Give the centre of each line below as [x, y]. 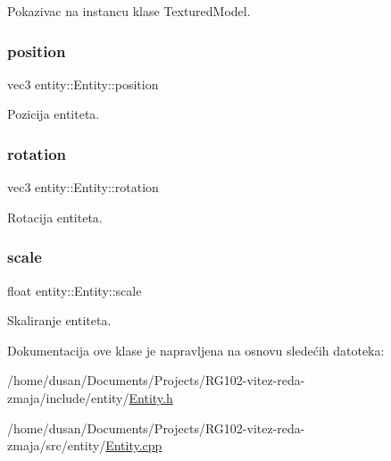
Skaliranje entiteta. [59, 320]
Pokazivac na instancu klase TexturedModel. [129, 11]
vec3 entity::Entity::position [83, 84]
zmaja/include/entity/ [68, 398]
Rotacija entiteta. [55, 217]
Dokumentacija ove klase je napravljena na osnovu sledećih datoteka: [196, 350]
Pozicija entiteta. [54, 114]
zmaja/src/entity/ [57, 445]
